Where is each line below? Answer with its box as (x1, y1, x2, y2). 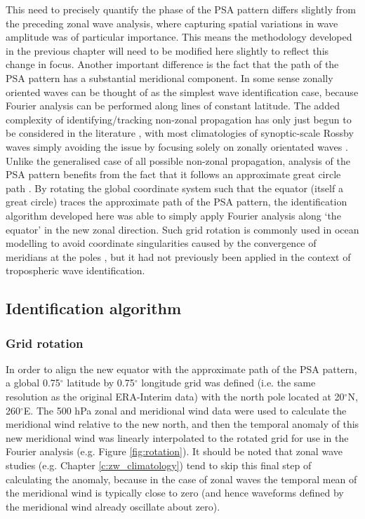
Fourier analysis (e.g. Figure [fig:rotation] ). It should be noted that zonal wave (6, 444, 343, 459)
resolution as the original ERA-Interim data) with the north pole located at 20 (6, 389, 345, 404)
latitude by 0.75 (67, 375, 135, 390)
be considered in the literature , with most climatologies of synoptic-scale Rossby (6, 126, 354, 140)
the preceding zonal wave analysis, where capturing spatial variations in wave (6, 15, 338, 30)
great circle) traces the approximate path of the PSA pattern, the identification (6, 194, 347, 209)
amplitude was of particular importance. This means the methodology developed (6, 29, 352, 44)
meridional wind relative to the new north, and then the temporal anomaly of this (6, 417, 359, 431)
